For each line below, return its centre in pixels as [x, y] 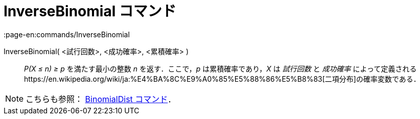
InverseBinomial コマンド [90, 11]
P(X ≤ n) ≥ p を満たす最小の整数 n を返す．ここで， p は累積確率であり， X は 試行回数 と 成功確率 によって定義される [220, 68]
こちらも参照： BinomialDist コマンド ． [101, 99]
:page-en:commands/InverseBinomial [67, 34]
